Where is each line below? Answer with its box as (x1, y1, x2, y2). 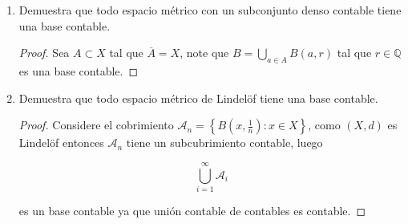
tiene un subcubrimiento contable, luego (126, 134, 323, 151)
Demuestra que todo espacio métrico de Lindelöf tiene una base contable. (18, 89, 378, 106)
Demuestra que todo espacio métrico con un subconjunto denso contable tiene (18, 2, 402, 18)
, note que (180, 44, 229, 61)
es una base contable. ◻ (18, 62, 139, 79)
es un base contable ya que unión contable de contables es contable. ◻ (18, 202, 366, 218)
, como (308, 116, 341, 133)
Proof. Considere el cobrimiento (18, 116, 174, 133)
